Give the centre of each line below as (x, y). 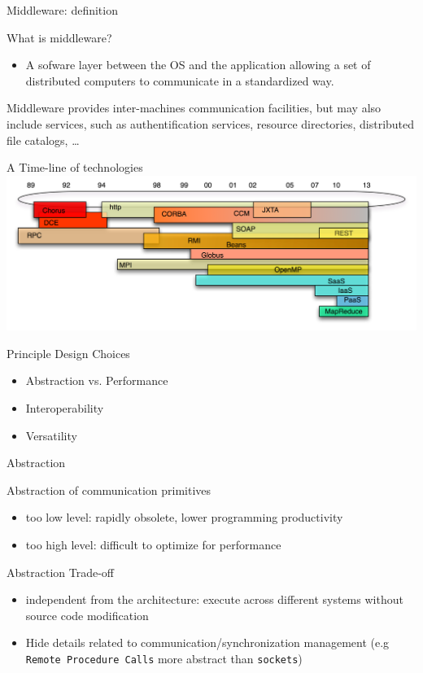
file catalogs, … (43, 140)
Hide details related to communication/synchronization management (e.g (207, 642)
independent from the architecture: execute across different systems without (214, 599)
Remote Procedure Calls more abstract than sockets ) (164, 658)
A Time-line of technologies (75, 167)
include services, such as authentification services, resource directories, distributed (211, 123)
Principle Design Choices (68, 353)
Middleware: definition (62, 10)
